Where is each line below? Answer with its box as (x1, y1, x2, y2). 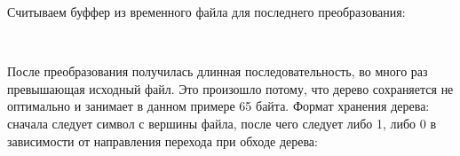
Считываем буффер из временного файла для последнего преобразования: (7, 3, 406, 20)
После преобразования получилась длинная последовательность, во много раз (7, 62, 428, 81)
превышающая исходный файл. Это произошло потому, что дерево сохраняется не (7, 79, 454, 97)
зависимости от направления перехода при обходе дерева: (7, 131, 318, 150)
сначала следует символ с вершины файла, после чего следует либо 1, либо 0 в (7, 113, 437, 132)
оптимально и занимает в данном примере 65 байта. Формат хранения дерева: (7, 97, 430, 115)
